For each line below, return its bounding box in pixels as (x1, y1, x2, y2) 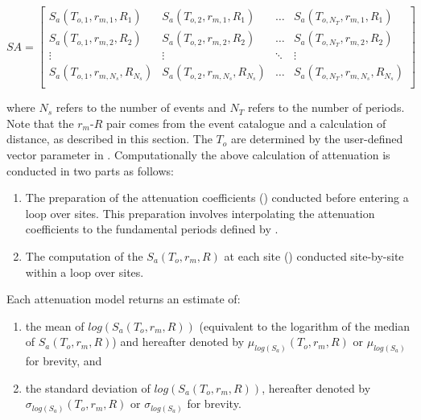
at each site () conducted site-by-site (224, 247, 404, 264)
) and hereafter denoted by (112, 333, 245, 350)
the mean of (25, 317, 85, 334)
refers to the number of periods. (247, 99, 405, 116)
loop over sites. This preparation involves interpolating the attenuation (25, 204, 375, 221)
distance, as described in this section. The (6, 130, 213, 147)
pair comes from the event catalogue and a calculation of (105, 114, 386, 131)
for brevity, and (25, 352, 102, 369)
